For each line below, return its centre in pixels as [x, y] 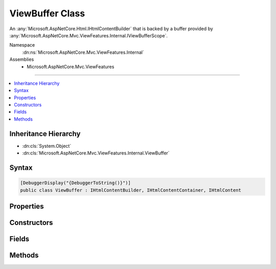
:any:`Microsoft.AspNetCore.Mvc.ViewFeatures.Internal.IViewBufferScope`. [89, 35]
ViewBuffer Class [47, 13]
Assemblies [22, 59]
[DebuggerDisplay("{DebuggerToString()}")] [76, 183]
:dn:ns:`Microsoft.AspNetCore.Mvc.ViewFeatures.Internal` [83, 52]
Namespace [22, 45]
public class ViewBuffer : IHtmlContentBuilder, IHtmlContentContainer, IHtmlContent [131, 190]
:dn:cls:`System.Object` [47, 146]
